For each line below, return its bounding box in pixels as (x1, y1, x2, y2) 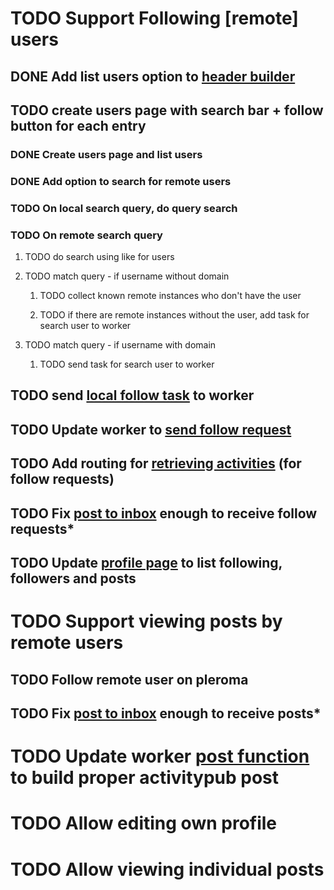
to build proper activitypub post (10, 767, 280, 789)
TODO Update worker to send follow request (10, 421, 292, 438)
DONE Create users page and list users (10, 147, 203, 161)
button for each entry (10, 117, 147, 134)
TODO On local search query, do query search (10, 201, 238, 215)
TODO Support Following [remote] (10, 7, 299, 30)
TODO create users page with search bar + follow (10, 102, 324, 119)
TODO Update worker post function (10, 745, 310, 768)
